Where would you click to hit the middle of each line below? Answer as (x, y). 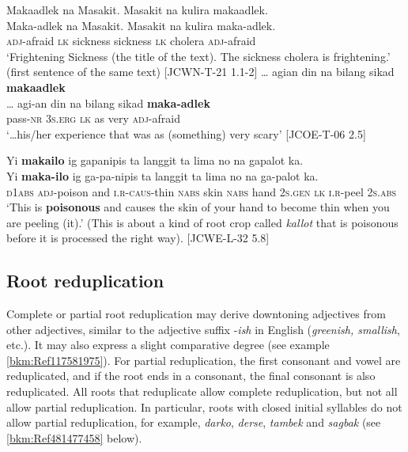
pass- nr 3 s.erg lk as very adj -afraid (93, 118)
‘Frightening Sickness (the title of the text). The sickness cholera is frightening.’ (198, 56)
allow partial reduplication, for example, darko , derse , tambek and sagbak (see (194, 422)
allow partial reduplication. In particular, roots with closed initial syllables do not (204, 406)
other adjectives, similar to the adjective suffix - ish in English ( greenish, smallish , (203, 329)
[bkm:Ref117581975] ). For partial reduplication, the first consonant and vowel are (204, 360)
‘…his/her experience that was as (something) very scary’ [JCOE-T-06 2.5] (186, 133)
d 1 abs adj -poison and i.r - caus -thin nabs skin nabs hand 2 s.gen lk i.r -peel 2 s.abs (202, 191)
